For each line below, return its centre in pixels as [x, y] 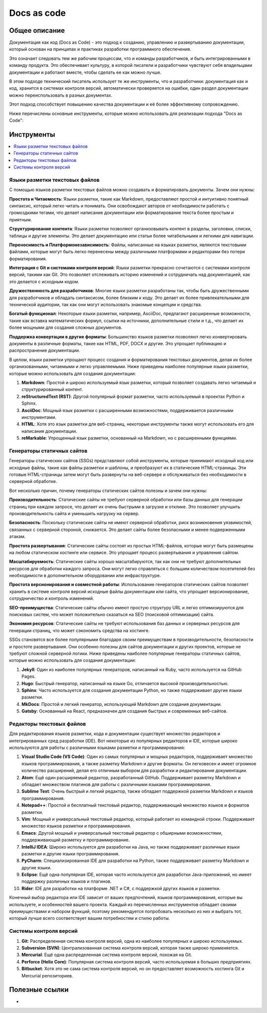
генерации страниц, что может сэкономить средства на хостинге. [79, 630]
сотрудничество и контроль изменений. [51, 598]
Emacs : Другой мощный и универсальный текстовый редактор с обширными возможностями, [122, 833]
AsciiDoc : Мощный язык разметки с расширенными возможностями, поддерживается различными [128, 410]
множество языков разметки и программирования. [76, 826]
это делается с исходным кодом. [44, 281]
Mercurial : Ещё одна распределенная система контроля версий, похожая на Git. [107, 955]
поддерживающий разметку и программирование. [76, 840]
